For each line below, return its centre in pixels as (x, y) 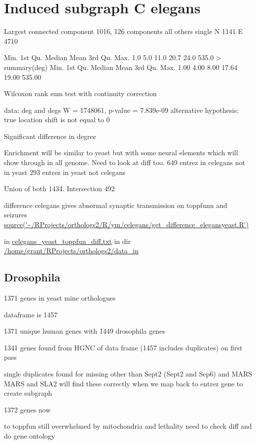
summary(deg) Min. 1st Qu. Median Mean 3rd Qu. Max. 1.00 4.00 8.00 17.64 (121, 67)
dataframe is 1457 (31, 314)
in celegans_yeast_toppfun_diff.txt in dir (67, 241)
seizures (16, 215)
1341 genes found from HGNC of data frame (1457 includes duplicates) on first (123, 347)
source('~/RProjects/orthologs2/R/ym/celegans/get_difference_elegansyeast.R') (127, 224)
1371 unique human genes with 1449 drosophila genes (85, 331)
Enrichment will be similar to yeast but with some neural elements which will (121, 153)
